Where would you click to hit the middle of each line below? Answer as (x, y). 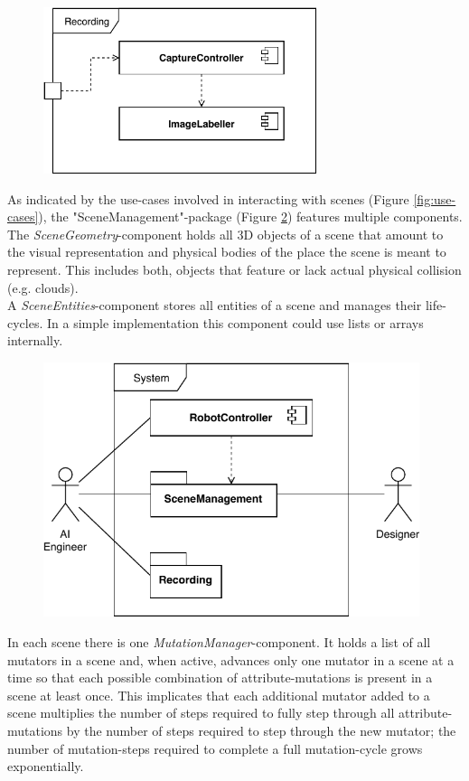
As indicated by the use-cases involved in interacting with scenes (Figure (208, 198)
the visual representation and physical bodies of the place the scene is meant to (227, 252)
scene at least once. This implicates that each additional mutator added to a (219, 695)
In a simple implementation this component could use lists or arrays (235, 322)
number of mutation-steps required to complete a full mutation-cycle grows (215, 748)
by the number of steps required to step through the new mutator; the (261, 730)
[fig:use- (435, 198)
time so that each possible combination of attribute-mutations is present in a (220, 677)
